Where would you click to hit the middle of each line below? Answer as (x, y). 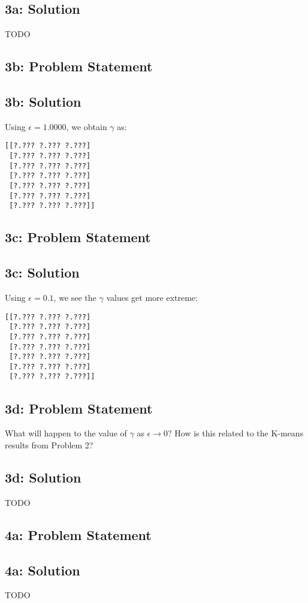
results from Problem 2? (49, 444)
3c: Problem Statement (78, 237)
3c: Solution (42, 272)
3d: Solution (43, 477)
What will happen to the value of (66, 433)
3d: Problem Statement (79, 408)
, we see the (75, 297)
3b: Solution (43, 101)
